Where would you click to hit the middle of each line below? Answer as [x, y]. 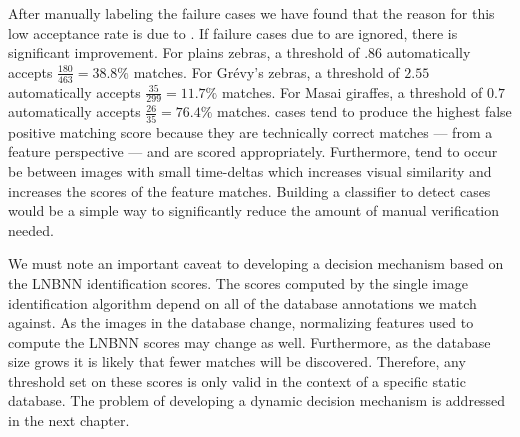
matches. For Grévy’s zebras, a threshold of [266, 71]
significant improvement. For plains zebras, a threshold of [184, 52]
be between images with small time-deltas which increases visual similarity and [250, 170]
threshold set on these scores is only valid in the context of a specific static [237, 380]
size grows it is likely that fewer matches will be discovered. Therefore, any [237, 361]
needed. [31, 229]
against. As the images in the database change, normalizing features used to [241, 322]
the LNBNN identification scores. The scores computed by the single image [238, 282]
